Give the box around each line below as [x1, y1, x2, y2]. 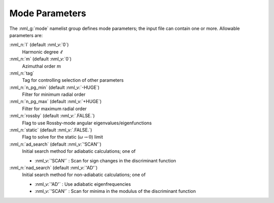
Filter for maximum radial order [22, 106, 87, 112]
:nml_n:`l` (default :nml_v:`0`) [9, 42, 69, 48]
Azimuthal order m [22, 63, 61, 69]
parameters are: [9, 32, 43, 38]
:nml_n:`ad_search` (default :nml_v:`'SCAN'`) [9, 141, 101, 147]
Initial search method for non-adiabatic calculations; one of [22, 172, 146, 178]
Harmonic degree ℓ [22, 49, 63, 55]
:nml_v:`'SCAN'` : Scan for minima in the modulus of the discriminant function [35, 188, 196, 194]
